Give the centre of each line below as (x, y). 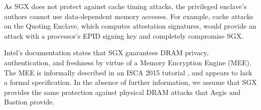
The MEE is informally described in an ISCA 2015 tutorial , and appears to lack (128, 72)
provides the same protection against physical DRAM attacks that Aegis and (122, 92)
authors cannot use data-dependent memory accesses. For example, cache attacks (129, 16)
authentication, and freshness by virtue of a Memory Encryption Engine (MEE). (128, 62)
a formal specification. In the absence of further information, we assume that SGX (130, 82)
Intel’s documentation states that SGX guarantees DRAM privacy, (106, 52)
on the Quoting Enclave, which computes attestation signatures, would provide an (130, 26)
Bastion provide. (29, 102)
